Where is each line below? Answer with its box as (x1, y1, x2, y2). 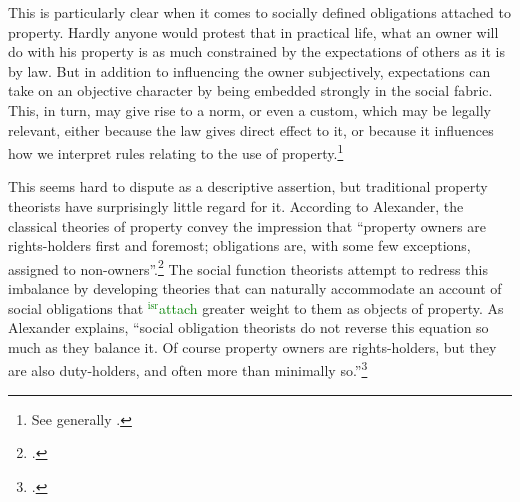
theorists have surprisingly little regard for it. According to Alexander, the (8, 196, 464, 216)
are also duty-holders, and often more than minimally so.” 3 (8, 357, 368, 381)
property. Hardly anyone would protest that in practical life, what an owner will (8, 21, 499, 42)
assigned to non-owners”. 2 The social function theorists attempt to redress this (8, 255, 488, 279)
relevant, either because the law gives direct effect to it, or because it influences (8, 119, 494, 140)
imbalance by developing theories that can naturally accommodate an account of (8, 278, 502, 299)
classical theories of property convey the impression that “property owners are (8, 215, 486, 236)
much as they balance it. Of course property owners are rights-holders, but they (8, 336, 497, 357)
